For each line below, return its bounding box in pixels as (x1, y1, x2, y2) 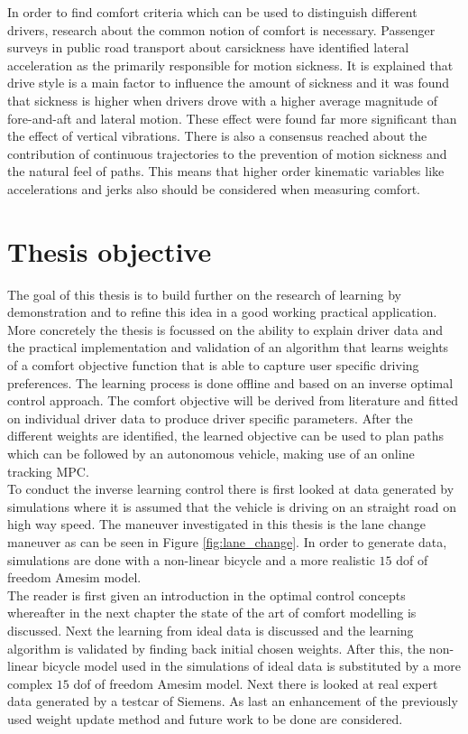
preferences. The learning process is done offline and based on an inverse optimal (7, 373, 454, 392)
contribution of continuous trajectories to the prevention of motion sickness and (7, 144, 447, 163)
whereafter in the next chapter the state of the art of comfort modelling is (7, 603, 417, 622)
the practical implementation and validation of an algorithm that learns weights (7, 338, 449, 357)
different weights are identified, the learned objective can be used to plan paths (7, 426, 445, 445)
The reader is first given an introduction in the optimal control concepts (7, 585, 406, 604)
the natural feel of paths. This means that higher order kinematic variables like (7, 162, 445, 181)
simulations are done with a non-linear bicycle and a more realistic (7, 550, 375, 569)
